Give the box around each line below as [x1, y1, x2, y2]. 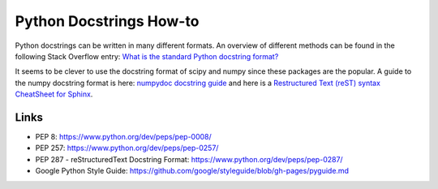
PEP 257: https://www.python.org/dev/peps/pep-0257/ [35, 143, 219, 153]
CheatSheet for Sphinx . [15, 89, 93, 99]
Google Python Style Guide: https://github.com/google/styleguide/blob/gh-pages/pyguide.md [35, 166, 349, 176]
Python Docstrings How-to [15, 12, 200, 30]
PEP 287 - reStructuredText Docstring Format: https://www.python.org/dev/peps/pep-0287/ [35, 154, 344, 164]
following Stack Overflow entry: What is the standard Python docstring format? [15, 51, 279, 61]
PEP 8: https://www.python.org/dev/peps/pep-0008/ [35, 132, 213, 142]
